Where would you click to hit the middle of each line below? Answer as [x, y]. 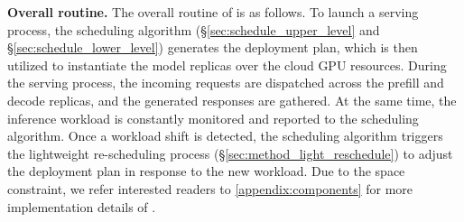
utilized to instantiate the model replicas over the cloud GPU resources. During [227, 65]
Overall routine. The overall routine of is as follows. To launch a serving [213, 12]
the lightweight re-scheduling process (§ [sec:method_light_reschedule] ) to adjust [230, 153]
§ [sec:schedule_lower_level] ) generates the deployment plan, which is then [213, 47]
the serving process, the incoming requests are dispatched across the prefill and [226, 83]
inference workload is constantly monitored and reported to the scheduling [213, 118]
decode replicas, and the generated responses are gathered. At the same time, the [232, 100]
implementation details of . [82, 206]
